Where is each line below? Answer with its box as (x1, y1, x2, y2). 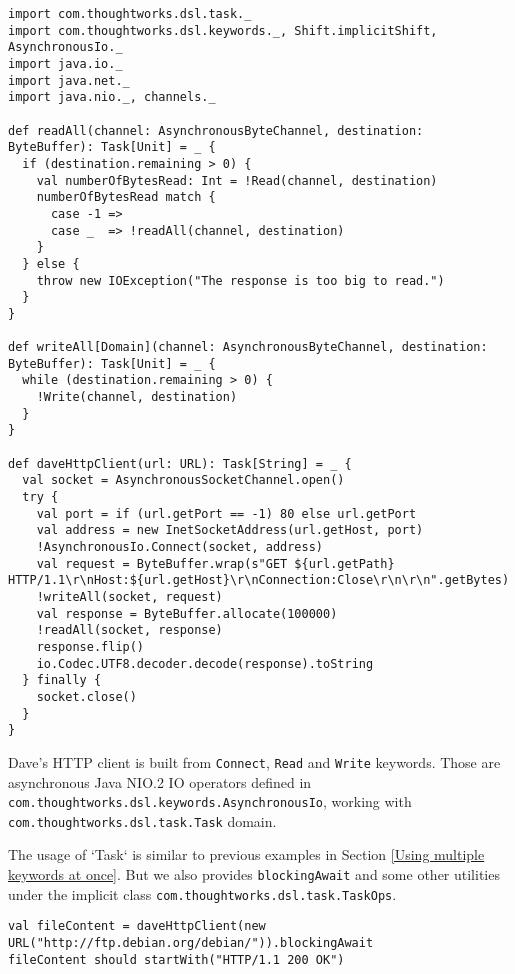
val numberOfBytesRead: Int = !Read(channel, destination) (36, 173, 438, 188)
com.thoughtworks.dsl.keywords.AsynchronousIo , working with (8, 791, 412, 812)
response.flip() (36, 639, 145, 654)
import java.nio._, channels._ (8, 90, 216, 105)
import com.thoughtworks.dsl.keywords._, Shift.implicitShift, (8, 23, 438, 38)
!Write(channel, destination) (36, 390, 238, 405)
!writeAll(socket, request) (36, 589, 223, 604)
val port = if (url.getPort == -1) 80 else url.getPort (36, 506, 417, 521)
